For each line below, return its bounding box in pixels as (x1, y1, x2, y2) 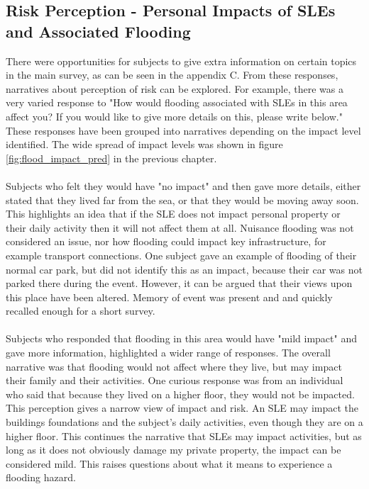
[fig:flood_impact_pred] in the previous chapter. (6, 150, 217, 165)
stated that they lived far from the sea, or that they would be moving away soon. (6, 192, 359, 207)
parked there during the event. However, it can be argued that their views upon (6, 276, 353, 291)
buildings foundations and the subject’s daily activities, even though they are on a (6, 415, 363, 429)
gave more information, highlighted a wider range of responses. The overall (6, 345, 331, 360)
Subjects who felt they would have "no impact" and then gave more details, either (6, 178, 361, 193)
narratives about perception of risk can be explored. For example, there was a (6, 81, 343, 96)
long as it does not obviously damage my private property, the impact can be (6, 442, 341, 457)
